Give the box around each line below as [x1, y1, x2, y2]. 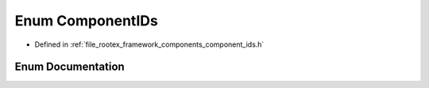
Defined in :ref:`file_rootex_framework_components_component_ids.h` [34, 40, 265, 49]
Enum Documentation [14, 60, 125, 74]
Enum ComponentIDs [14, 12, 158, 29]
